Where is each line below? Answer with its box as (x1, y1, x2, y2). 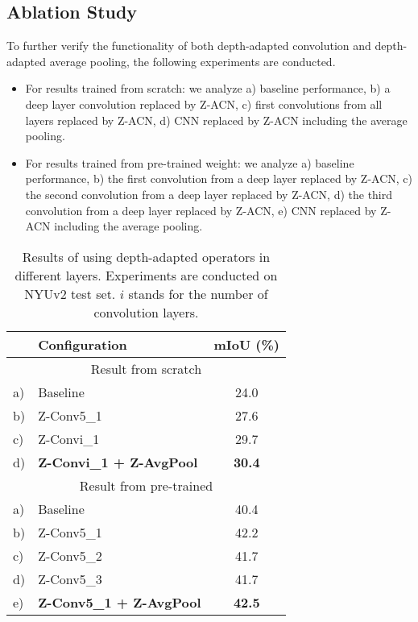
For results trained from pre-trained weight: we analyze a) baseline (25, 154, 354, 171)
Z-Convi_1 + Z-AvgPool (38, 452, 198, 471)
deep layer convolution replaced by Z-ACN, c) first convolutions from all (25, 95, 383, 112)
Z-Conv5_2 (38, 545, 102, 565)
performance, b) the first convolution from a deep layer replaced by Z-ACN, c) (25, 170, 412, 187)
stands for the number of (128, 284, 268, 303)
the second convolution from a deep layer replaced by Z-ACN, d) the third (25, 185, 393, 202)
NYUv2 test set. (24, 284, 116, 303)
